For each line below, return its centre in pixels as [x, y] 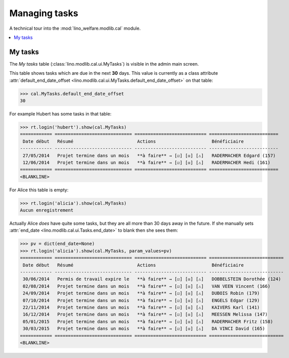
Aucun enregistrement [47, 210]
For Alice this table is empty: [39, 190]
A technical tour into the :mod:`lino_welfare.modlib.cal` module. [75, 28]
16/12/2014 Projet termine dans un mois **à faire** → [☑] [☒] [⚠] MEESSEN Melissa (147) [145, 315]
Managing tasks [44, 13]
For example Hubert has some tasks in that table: [60, 114]
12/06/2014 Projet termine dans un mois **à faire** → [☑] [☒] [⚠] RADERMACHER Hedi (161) [147, 162]
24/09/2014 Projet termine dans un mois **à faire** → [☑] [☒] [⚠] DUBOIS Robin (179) [141, 293]
